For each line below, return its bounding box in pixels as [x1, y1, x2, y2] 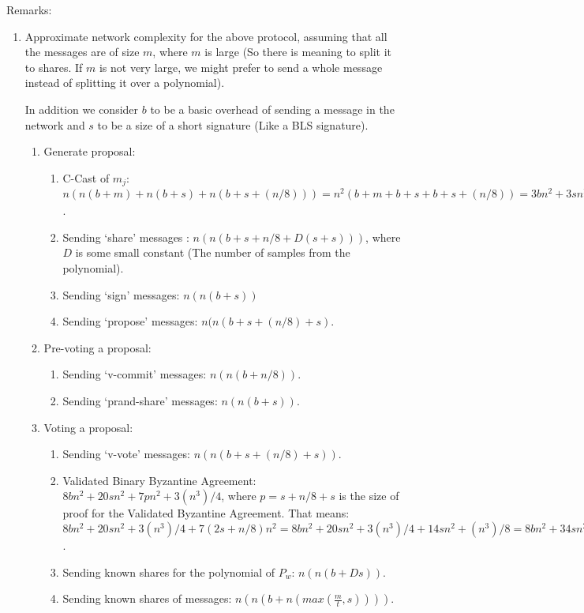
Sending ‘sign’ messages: [62, 286, 180, 303]
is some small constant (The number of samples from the [75, 244, 350, 261]
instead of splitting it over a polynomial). [24, 74, 225, 91]
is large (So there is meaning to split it [204, 43, 392, 60]
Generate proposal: [43, 143, 136, 160]
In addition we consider [24, 100, 139, 117]
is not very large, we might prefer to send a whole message [99, 58, 383, 75]
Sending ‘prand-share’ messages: [62, 392, 218, 408]
